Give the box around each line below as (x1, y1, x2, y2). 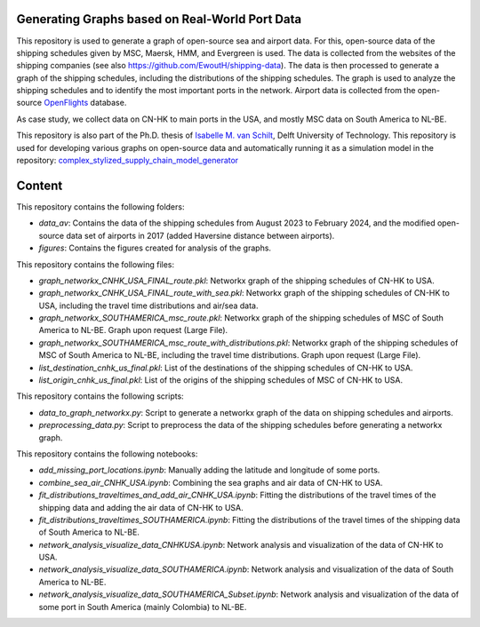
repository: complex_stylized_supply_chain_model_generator (16, 155, 239, 166)
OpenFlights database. (44, 98, 127, 108)
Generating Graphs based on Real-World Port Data (16, 12, 302, 27)
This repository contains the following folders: (16, 201, 185, 212)
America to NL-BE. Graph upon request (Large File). (38, 325, 228, 336)
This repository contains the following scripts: (16, 391, 184, 401)
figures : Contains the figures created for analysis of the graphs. (38, 242, 271, 253)
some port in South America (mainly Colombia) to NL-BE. (38, 601, 247, 612)
